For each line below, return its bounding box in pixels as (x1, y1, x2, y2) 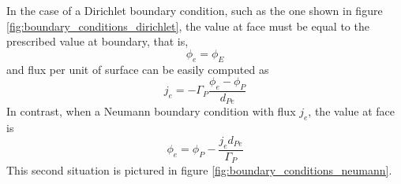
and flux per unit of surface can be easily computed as (6, 61, 269, 77)
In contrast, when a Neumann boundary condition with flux (6, 103, 296, 120)
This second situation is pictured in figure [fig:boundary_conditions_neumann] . (6, 162, 392, 178)
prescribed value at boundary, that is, (6, 33, 189, 50)
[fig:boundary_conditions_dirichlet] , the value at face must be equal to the (6, 17, 369, 34)
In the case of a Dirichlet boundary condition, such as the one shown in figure (6, 2, 383, 18)
